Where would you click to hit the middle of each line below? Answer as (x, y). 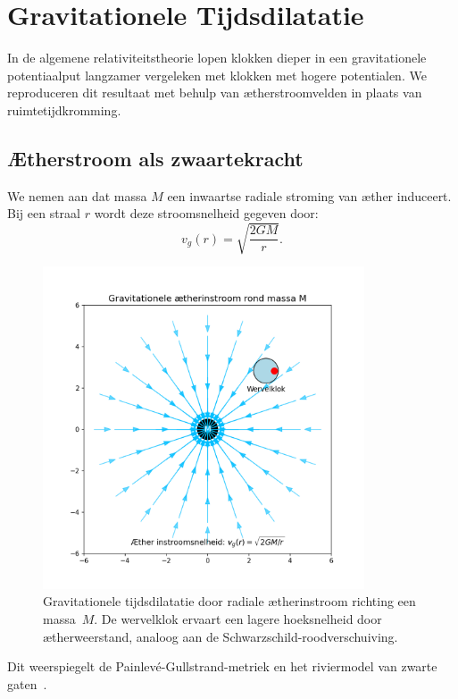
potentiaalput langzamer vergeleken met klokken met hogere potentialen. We (217, 75)
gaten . (27, 683)
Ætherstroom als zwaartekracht (155, 158)
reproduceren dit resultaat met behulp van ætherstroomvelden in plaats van (215, 93)
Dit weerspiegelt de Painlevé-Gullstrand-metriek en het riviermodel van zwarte (222, 666)
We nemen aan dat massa (77, 195)
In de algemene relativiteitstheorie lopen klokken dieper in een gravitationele (217, 58)
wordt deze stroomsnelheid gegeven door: (206, 213)
